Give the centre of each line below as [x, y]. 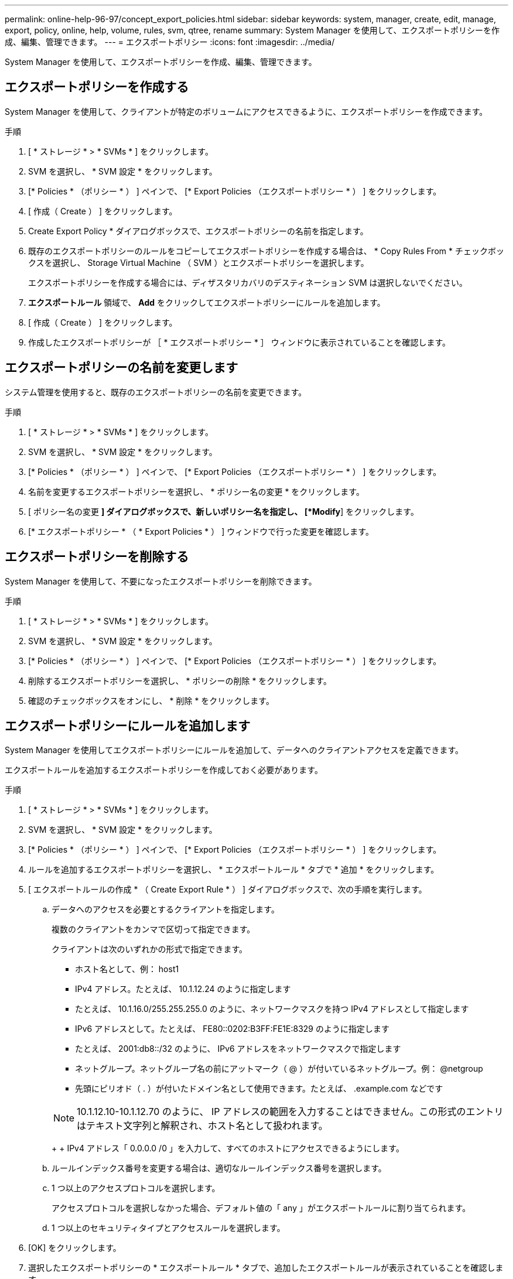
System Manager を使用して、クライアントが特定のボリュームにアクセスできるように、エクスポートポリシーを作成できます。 [246, 111]
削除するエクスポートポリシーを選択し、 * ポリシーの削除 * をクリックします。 [180, 680]
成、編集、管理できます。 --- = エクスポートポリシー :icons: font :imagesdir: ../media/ [170, 42]
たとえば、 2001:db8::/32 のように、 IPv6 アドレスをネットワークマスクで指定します [238, 1049]
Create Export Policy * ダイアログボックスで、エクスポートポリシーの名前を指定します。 [198, 231]
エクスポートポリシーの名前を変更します [122, 368]
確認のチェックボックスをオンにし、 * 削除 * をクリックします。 [151, 700]
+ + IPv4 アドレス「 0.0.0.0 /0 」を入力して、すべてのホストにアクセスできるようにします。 [228, 1148]
